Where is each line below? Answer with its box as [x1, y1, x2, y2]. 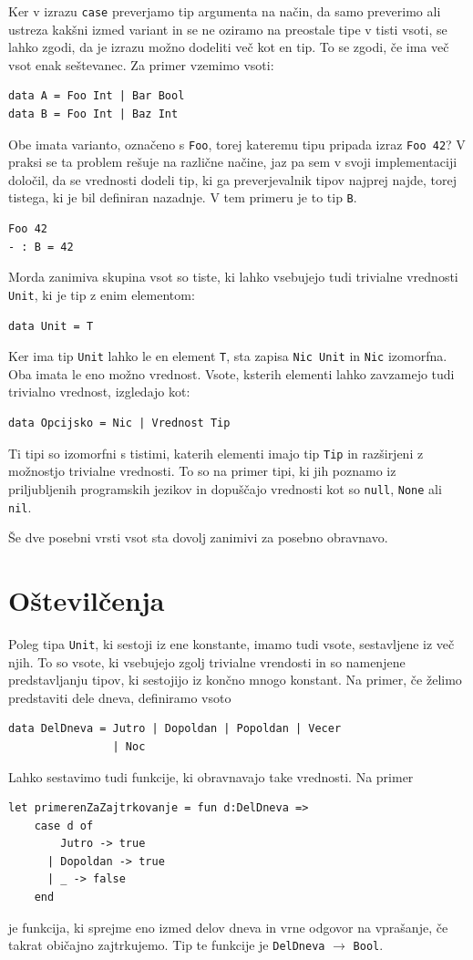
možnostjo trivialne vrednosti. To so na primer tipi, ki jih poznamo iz [8, 461, 396, 480]
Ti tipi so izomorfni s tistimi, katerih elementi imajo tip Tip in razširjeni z [8, 443, 424, 462]
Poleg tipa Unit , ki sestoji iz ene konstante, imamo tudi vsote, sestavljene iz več [8, 634, 455, 653]
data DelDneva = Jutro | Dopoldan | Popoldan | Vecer [8, 722, 342, 736]
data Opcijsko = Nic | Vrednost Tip [8, 417, 231, 429]
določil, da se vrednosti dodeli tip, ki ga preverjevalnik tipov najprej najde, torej [8, 170, 457, 189]
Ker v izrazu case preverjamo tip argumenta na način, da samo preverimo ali [8, 2, 441, 20]
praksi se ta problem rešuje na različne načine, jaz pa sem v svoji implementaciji [8, 152, 458, 171]
